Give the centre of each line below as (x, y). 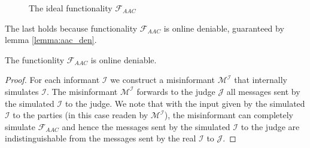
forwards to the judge (176, 91)
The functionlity (35, 59)
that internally (261, 80)
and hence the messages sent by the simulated (146, 126)
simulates (22, 91)
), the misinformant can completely (229, 115)
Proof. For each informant (52, 80)
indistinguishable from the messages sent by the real (101, 138)
